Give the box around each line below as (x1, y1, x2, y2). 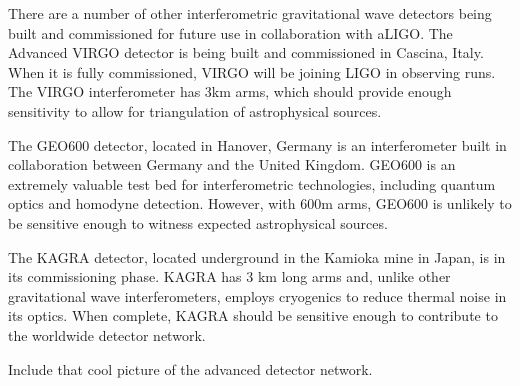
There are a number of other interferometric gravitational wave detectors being (8, 3, 492, 23)
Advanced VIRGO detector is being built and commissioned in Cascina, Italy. (8, 42, 484, 63)
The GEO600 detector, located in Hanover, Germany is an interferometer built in (8, 134, 507, 155)
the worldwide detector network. (8, 324, 206, 345)
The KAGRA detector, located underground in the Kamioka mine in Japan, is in (8, 246, 506, 267)
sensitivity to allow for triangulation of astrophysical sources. (8, 100, 382, 121)
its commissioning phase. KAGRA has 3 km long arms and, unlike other (8, 266, 451, 287)
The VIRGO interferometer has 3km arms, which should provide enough (8, 81, 452, 102)
